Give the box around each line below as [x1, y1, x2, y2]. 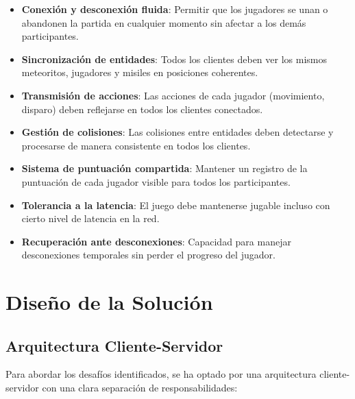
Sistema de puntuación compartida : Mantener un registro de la [21, 161, 308, 176]
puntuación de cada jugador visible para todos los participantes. [21, 174, 291, 189]
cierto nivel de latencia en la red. [21, 211, 160, 226]
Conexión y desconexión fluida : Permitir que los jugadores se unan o [21, 2, 328, 16]
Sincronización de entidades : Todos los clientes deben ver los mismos [21, 51, 328, 66]
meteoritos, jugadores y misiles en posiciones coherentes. [21, 65, 258, 80]
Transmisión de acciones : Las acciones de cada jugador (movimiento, [21, 88, 325, 102]
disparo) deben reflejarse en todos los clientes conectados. [21, 101, 263, 116]
